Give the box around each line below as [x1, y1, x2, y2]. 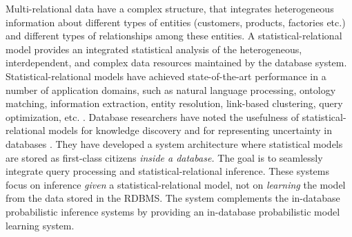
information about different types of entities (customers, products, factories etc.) [6, 15, 346, 29]
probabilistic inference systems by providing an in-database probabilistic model [6, 204, 340, 218]
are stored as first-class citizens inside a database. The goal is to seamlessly [6, 150, 323, 164]
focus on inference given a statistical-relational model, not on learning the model [6, 177, 346, 191]
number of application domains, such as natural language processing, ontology [6, 82, 336, 97]
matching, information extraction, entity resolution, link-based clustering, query [6, 96, 343, 111]
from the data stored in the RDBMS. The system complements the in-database [6, 191, 340, 205]
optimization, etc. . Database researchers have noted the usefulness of [6, 109, 300, 124]
